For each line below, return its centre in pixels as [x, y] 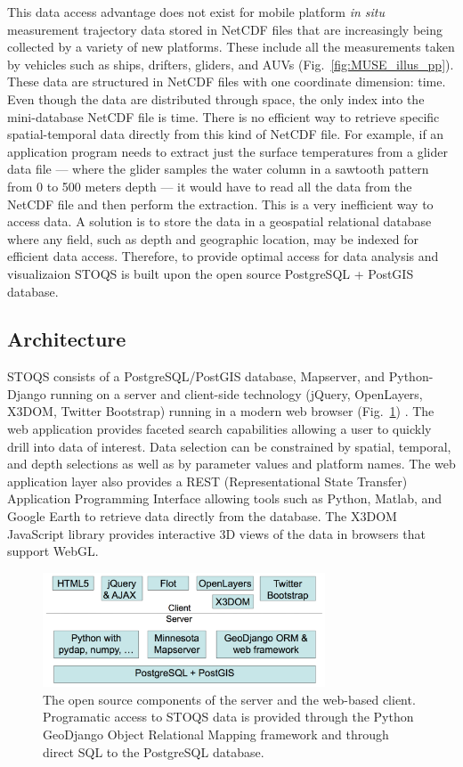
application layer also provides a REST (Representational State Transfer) [207, 481]
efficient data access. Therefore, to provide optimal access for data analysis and [223, 256]
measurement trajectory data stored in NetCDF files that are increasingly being [225, 29]
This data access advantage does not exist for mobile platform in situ [196, 12]
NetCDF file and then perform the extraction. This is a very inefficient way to [220, 204]
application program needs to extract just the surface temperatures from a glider [227, 151]
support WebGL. [53, 551]
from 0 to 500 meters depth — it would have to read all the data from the [210, 186]
